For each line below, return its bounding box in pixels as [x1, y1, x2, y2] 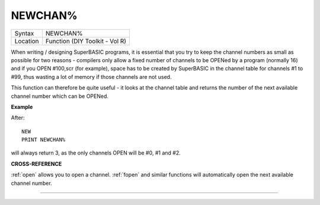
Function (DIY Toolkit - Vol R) [45, 37, 127, 45]
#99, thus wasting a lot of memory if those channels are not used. [11, 73, 172, 80]
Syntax [14, 29, 34, 37]
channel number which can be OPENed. [11, 92, 109, 100]
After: [11, 114, 25, 121]
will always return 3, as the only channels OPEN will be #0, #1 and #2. [11, 149, 181, 156]
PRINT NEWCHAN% [21, 136, 66, 143]
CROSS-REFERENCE [11, 160, 62, 167]
